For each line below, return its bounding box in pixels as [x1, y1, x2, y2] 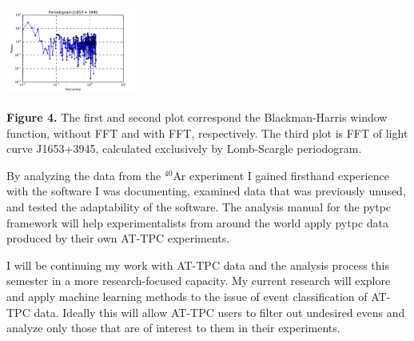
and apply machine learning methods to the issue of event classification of [6, 287, 368, 304]
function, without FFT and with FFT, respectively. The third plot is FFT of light [6, 124, 408, 141]
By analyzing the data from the [6, 166, 161, 183]
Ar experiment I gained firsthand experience [173, 166, 389, 183]
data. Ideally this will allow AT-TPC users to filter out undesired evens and [34, 303, 405, 320]
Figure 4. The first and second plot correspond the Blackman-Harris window [6, 108, 388, 125]
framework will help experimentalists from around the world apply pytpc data [6, 214, 388, 231]
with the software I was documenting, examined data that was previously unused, [6, 183, 406, 199]
